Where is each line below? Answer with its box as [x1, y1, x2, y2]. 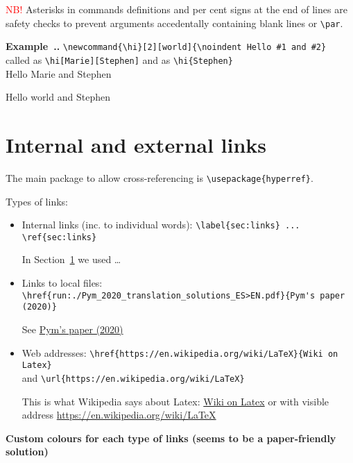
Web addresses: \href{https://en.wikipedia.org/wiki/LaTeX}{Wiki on [21, 345, 338, 360]
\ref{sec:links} [21, 232, 97, 242]
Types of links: [6, 194, 68, 208]
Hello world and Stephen [6, 90, 110, 104]
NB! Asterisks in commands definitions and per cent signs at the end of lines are [6, 2, 347, 16]
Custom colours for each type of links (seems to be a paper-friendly [6, 430, 336, 445]
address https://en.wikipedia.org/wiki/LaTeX [21, 407, 216, 422]
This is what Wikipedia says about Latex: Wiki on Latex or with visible [21, 394, 329, 408]
